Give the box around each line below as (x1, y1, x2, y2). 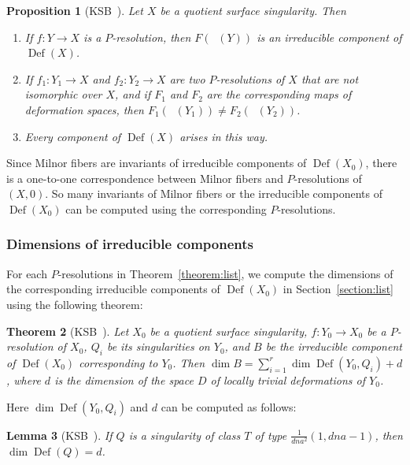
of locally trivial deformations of (210, 371, 366, 388)
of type (254, 426, 287, 443)
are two (169, 70, 205, 87)
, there (365, 154, 397, 171)
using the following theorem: (6, 296, 143, 312)
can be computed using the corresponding (65, 200, 267, 217)
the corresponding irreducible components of (6, 281, 220, 297)
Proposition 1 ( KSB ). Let (6, 2, 143, 18)
